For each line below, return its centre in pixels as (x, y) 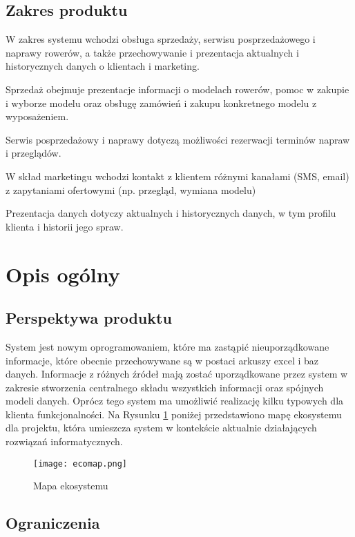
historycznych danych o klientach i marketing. (103, 66)
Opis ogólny (63, 274)
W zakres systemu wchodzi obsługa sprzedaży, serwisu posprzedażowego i (161, 39)
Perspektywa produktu (89, 318)
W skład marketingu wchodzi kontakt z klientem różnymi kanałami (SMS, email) (177, 176)
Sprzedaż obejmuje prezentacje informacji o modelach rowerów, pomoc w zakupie (177, 89)
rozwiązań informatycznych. (64, 441)
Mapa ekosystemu (71, 486)
